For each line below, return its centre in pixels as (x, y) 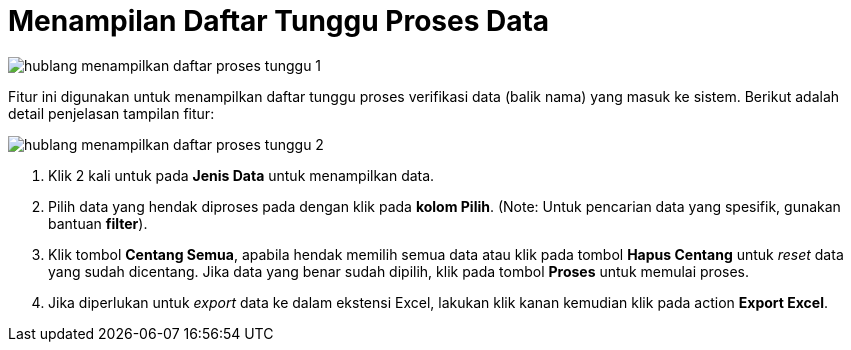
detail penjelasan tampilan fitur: (111, 113)
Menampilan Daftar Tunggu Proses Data (279, 21)
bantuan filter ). (98, 223)
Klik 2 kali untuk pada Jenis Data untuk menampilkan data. (241, 175)
